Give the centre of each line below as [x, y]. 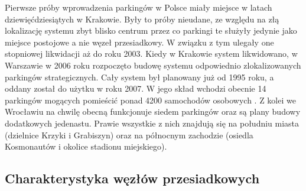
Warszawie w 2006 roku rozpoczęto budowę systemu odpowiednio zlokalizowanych [153, 65]
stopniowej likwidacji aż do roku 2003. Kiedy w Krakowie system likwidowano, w [151, 54]
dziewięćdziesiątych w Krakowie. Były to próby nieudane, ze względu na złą [142, 19]
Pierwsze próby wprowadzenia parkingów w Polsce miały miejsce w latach [139, 7]
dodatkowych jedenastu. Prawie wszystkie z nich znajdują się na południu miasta [152, 123]
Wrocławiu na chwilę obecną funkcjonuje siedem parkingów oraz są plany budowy [153, 111]
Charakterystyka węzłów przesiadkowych [132, 178]
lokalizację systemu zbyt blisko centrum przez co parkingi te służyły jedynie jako [151, 30]
